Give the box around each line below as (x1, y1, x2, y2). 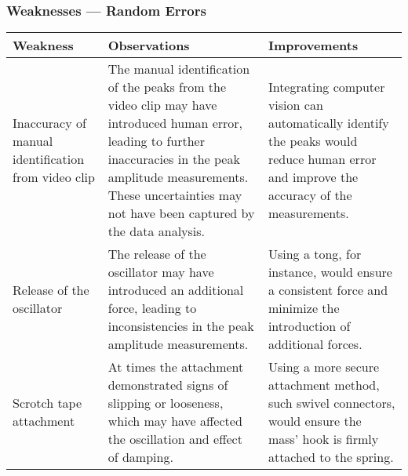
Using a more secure (268, 358, 380, 376)
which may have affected (107, 412, 242, 431)
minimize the (268, 299, 340, 318)
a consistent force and (268, 281, 388, 300)
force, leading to (107, 299, 197, 318)
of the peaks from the (107, 78, 227, 96)
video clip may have (107, 96, 217, 114)
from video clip (13, 168, 95, 187)
